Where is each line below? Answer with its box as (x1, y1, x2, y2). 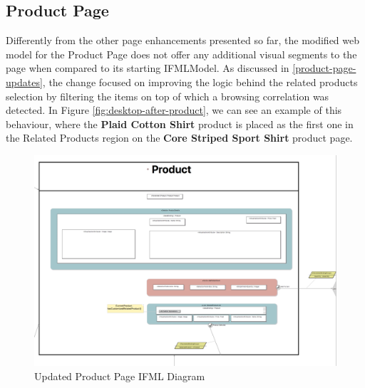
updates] (6, 74, 43, 89)
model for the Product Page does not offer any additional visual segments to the (6, 46, 357, 61)
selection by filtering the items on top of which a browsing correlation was (6, 88, 329, 103)
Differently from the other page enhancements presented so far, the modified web (6, 33, 360, 48)
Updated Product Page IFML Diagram (34, 369, 205, 384)
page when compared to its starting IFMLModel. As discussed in (6, 61, 289, 75)
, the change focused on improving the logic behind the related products (42, 74, 358, 89)
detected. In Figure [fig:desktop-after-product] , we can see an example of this (6, 103, 342, 117)
